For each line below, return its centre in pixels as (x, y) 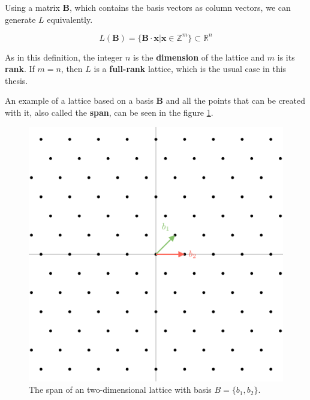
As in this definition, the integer (64, 57)
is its (286, 57)
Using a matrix (32, 7)
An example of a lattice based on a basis (79, 100)
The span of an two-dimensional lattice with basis (120, 390)
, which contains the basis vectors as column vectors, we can (180, 7)
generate (20, 19)
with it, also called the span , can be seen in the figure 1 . (109, 112)
